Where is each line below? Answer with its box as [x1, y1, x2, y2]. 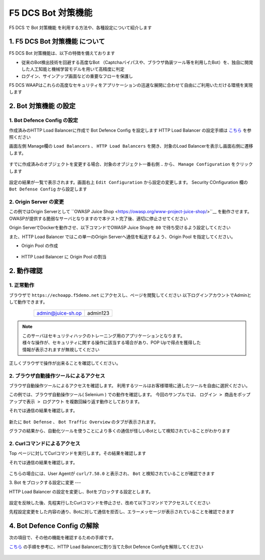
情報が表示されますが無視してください [22, 346, 100, 352]
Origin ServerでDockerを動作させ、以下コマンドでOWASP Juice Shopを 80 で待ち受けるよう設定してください [9, 224, 231, 231]
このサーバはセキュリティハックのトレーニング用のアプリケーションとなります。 [22, 333, 185, 339]
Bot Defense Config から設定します [9, 186, 87, 192]
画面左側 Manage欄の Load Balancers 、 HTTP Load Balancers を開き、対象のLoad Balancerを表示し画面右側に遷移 [9, 143, 254, 149]
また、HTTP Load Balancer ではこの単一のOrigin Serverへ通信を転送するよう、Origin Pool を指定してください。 [9, 234, 236, 240]
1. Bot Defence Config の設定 [9, 117, 79, 124]
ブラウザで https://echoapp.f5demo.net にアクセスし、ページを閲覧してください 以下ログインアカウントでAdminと [9, 292, 252, 298]
